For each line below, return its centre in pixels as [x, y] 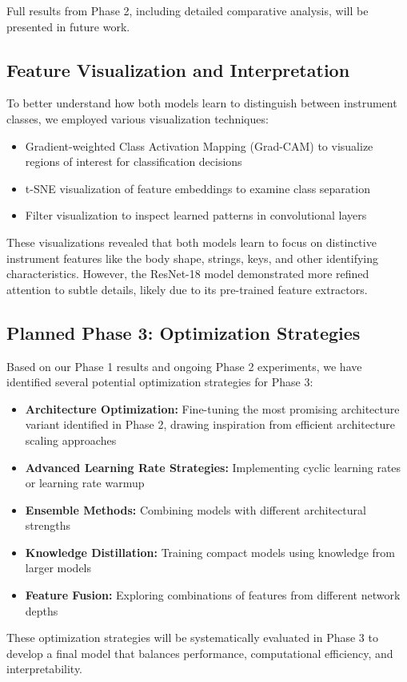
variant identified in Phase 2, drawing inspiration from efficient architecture [210, 424]
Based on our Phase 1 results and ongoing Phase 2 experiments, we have [184, 366]
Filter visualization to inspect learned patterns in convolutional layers [196, 215]
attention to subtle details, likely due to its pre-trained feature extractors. [187, 289]
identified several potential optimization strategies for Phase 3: [160, 382]
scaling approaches [71, 440]
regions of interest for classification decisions [134, 161]
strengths [48, 525]
